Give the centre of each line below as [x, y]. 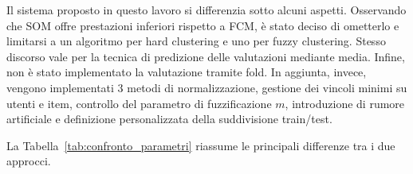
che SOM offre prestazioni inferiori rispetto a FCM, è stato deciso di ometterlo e [203, 25]
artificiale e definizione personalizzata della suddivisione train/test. [169, 119]
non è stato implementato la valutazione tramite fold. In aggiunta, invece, [187, 72]
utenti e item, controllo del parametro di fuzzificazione [139, 103]
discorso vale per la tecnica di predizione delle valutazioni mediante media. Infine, [206, 56]
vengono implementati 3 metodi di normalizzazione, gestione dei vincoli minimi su [207, 87]
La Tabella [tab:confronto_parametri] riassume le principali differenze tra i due [201, 145]
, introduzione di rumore [345, 103]
